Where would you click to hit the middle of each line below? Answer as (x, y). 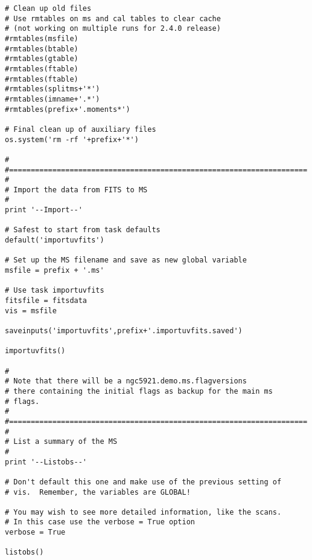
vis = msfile (31, 311)
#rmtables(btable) (42, 49)
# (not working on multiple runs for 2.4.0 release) (113, 29)
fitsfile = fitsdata (46, 301)
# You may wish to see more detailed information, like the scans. (143, 512)
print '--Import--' (44, 210)
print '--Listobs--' (46, 462)
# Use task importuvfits (55, 291)
